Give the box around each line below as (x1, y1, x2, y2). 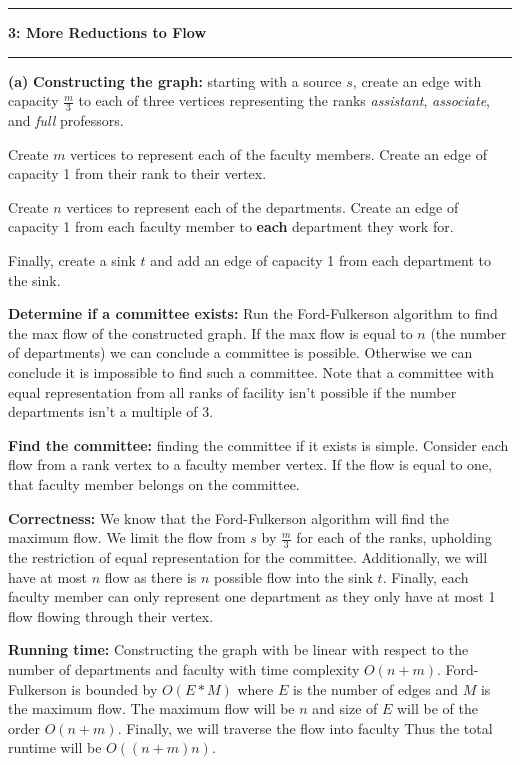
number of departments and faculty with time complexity (8, 658, 360, 679)
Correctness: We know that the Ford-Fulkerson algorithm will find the (8, 507, 449, 528)
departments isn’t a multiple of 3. (8, 401, 214, 422)
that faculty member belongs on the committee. (8, 473, 300, 494)
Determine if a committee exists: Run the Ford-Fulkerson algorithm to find (8, 303, 498, 324)
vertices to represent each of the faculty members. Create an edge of (70, 143, 487, 164)
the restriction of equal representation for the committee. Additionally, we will (8, 546, 488, 567)
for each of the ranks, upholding (296, 527, 492, 548)
